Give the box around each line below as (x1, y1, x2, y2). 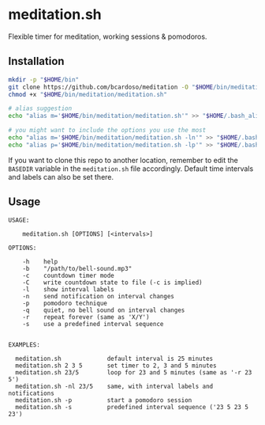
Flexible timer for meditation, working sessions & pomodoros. (8, 32, 207, 41)
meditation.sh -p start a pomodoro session (15, 396, 192, 404)
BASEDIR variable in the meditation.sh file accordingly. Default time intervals (8, 164, 254, 173)
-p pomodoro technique (22, 299, 108, 307)
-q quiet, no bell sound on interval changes (22, 306, 185, 314)
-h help (22, 257, 58, 266)
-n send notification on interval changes (22, 292, 175, 300)
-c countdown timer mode (22, 271, 114, 279)
